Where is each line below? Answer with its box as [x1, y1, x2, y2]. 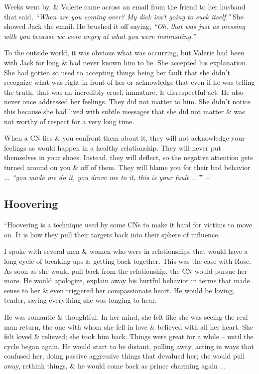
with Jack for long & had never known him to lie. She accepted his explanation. [4, 57, 248, 67]
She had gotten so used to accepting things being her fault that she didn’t [4, 67, 230, 77]
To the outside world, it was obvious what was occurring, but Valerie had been [4, 47, 245, 58]
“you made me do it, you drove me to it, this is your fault [12, 172, 189, 182]
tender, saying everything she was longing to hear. [4, 295, 157, 305]
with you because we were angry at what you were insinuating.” [4, 30, 196, 41]
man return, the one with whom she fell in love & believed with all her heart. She [4, 321, 253, 332]
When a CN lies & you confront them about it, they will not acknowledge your [4, 133, 245, 143]
